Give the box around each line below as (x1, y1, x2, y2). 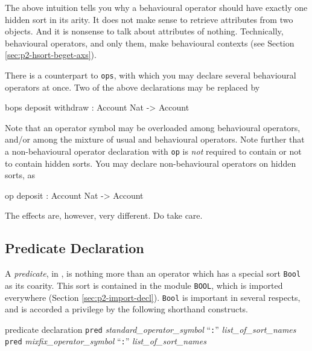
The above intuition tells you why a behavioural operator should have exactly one (5, 1, 308, 13)
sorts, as (5, 169, 36, 181)
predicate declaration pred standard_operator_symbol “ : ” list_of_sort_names (5, 323, 296, 335)
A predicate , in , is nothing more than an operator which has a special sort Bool (5, 267, 301, 280)
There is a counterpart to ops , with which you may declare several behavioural (5, 68, 296, 81)
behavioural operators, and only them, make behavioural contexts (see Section (5, 36, 294, 49)
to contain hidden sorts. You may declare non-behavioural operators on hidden (5, 156, 296, 169)
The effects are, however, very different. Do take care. (5, 209, 203, 222)
